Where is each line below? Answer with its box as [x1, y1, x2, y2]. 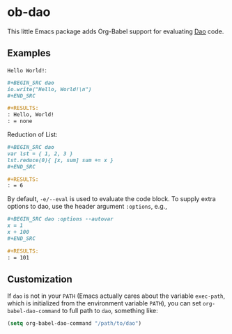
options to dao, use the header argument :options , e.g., [7, 202, 167, 211]
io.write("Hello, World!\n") [7, 86, 92, 93]
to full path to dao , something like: [61, 307, 158, 315]
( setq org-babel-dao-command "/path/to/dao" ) [7, 320, 141, 327]
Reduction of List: [7, 130, 58, 138]
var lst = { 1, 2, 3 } [7, 150, 73, 157]
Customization [7, 273, 73, 285]
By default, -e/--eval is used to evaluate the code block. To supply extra [7, 195, 216, 203]
